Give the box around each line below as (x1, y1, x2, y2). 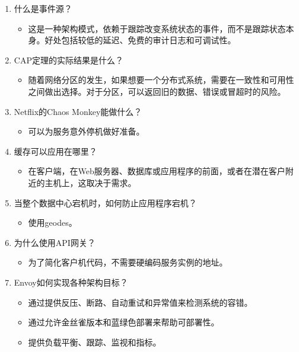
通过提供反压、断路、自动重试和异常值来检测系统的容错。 (28, 296, 253, 308)
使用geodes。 (28, 216, 77, 229)
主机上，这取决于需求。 (44, 176, 136, 188)
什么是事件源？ (14, 2, 72, 14)
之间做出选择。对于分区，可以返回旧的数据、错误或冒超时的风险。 (28, 85, 286, 97)
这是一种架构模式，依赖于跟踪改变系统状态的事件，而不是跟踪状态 (28, 22, 286, 34)
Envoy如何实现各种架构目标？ (14, 276, 128, 288)
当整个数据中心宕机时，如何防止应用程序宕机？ (14, 196, 197, 209)
